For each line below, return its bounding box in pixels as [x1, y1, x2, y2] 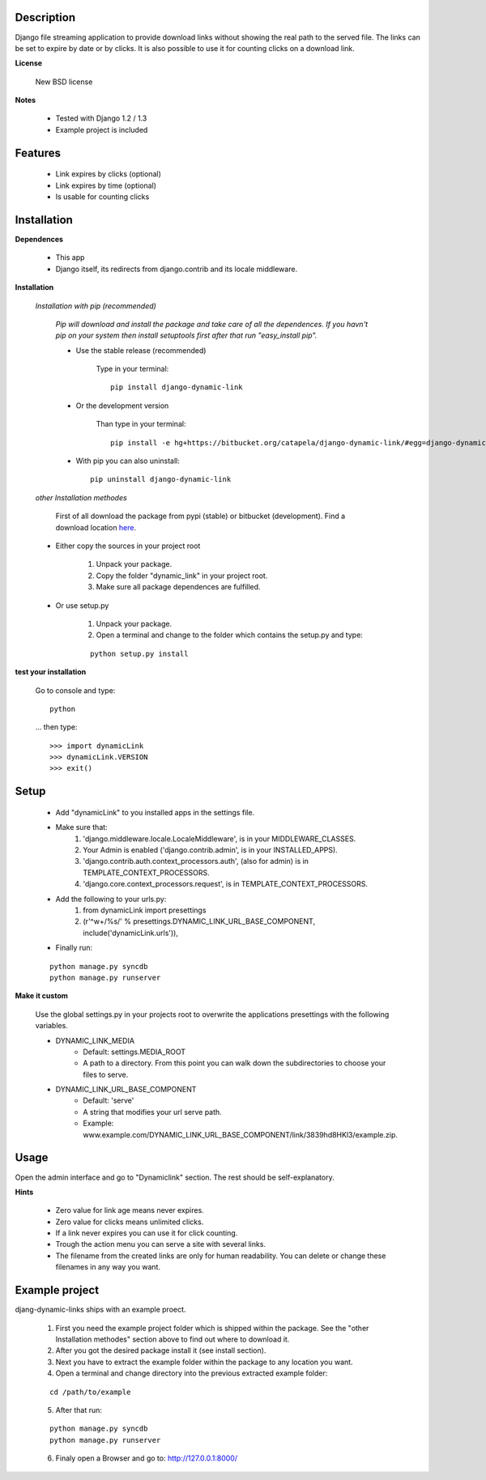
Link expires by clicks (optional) [55, 169, 161, 179]
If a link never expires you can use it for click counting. [55, 1228, 238, 1238]
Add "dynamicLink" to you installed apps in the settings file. [55, 807, 255, 817]
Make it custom [15, 991, 69, 1001]
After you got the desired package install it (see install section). [55, 1346, 266, 1355]
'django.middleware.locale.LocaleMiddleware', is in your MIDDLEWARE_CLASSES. [83, 834, 356, 844]
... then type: [35, 722, 78, 732]
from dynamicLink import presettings [83, 905, 207, 915]
